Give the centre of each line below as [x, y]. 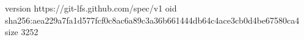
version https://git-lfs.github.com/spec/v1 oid [91, 8]
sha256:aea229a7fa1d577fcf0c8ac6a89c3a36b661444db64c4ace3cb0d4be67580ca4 [152, 20]
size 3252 [22, 32]
